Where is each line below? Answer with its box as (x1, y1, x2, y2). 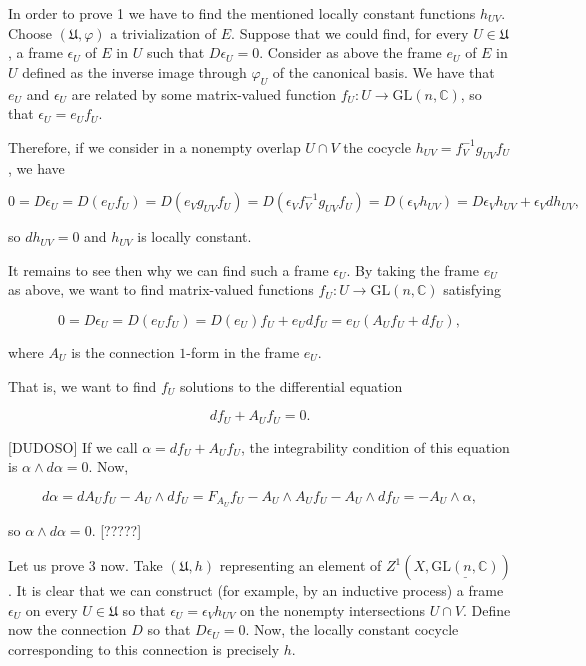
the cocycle (343, 136, 411, 157)
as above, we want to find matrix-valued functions (8, 279, 314, 300)
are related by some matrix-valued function (71, 83, 337, 104)
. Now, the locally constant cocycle (245, 619, 459, 640)
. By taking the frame (346, 259, 479, 280)
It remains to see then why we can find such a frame (8, 259, 329, 280)
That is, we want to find (8, 375, 157, 396)
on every (25, 599, 78, 620)
